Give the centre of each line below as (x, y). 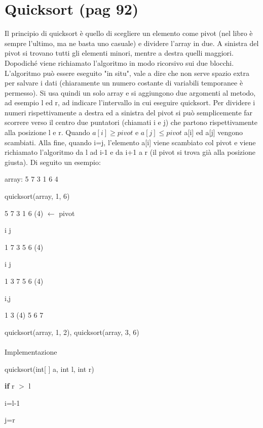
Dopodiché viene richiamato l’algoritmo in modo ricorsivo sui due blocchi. (119, 62)
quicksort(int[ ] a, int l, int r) (49, 369)
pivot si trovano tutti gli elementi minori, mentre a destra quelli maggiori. (119, 53)
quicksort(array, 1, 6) (37, 196)
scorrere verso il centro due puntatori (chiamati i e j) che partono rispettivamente (131, 122)
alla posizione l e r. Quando (47, 132)
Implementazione (31, 351)
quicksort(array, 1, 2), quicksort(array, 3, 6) (72, 332)
